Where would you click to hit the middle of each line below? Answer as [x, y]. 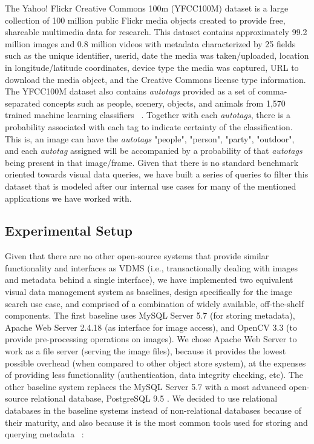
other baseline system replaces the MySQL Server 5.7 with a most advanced [146, 386]
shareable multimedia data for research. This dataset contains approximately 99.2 [156, 32]
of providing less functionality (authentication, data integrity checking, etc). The [154, 375]
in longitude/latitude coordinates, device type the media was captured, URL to [152, 67]
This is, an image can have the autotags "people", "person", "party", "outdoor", [150, 138]
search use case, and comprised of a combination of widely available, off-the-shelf [154, 303]
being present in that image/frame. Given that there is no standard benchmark [152, 162]
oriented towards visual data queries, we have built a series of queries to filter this [157, 174]
